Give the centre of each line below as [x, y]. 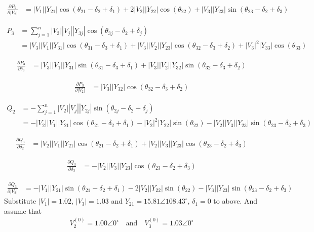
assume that [23, 210]
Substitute [20, 201]
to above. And [235, 201]
